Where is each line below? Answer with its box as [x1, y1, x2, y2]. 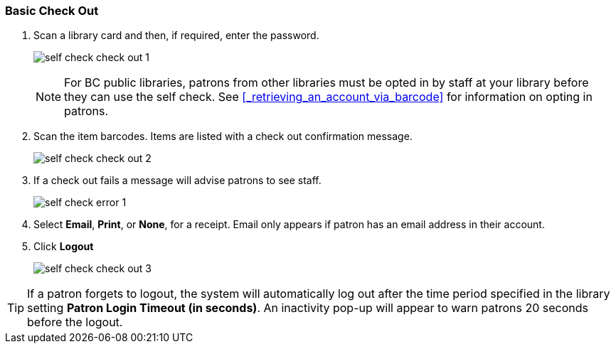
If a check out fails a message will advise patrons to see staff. [33, 174, 322, 187]
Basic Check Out [5, 4, 99, 18]
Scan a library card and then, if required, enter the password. [33, 29, 319, 42]
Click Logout [33, 240, 94, 253]
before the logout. [27, 315, 123, 330]
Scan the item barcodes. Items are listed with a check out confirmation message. [33, 130, 413, 143]
